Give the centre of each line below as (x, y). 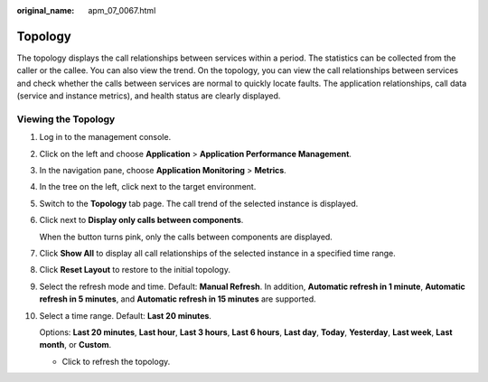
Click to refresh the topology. (116, 361)
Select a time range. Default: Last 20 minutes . (126, 315)
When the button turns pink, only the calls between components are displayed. (186, 237)
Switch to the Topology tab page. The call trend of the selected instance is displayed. (199, 203)
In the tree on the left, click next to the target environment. (148, 187)
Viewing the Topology (66, 119)
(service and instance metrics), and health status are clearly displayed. (149, 96)
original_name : (46, 10)
